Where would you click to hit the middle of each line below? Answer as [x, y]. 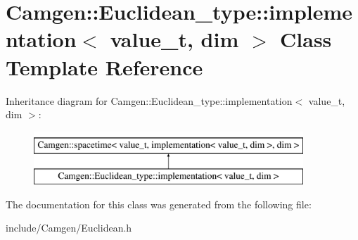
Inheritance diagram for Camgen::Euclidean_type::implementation [149, 100]
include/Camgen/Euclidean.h [69, 228]
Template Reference [104, 67]
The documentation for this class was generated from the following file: [159, 204]
